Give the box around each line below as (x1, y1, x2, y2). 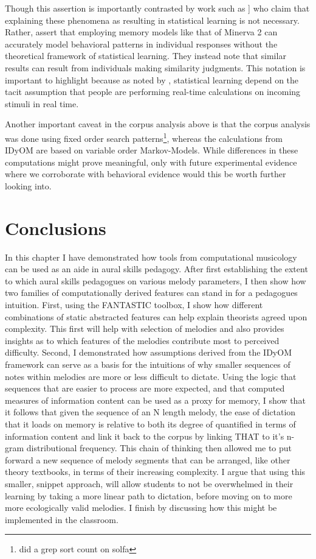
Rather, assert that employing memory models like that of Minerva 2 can (5, 26, 278, 38)
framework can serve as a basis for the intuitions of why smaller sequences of (5, 358, 290, 371)
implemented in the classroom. (5, 513, 118, 526)
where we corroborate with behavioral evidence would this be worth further (5, 167, 286, 180)
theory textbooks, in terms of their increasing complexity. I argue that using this (5, 465, 306, 478)
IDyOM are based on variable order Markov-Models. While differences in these (5, 144, 298, 156)
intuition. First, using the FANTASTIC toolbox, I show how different (5, 298, 263, 311)
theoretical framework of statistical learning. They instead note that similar (5, 49, 286, 62)
